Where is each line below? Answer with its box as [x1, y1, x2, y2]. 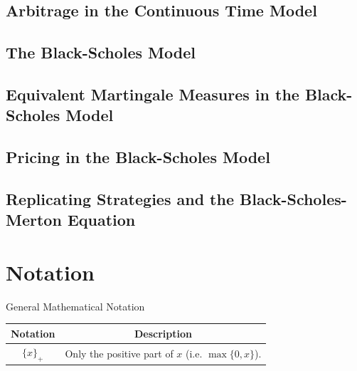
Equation [67, 209, 136, 231]
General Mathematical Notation [6, 298, 145, 313]
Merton [6, 209, 62, 231]
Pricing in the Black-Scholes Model [6, 146, 270, 168]
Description [134, 325, 192, 340]
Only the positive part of [65, 345, 174, 360]
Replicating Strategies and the [6, 187, 234, 209]
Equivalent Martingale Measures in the [6, 83, 299, 105]
